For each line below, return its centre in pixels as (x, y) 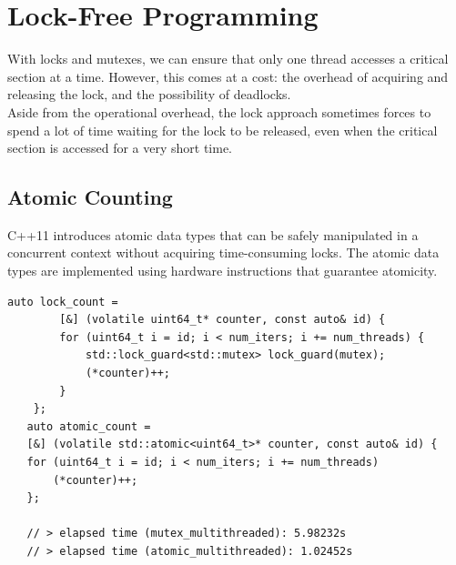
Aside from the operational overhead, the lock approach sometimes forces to (219, 111)
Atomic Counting (90, 197)
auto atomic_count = (89, 426)
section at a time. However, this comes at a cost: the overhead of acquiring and (228, 76)
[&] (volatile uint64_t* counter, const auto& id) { (223, 320)
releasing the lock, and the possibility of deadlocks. (149, 94)
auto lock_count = (63, 302)
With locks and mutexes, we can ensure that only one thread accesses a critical (228, 59)
